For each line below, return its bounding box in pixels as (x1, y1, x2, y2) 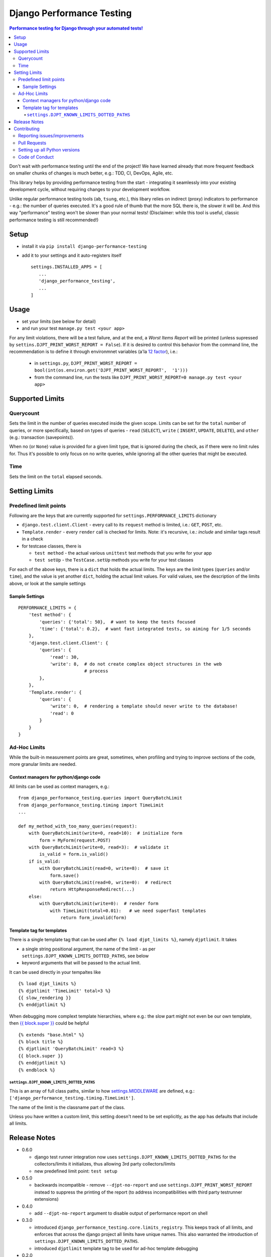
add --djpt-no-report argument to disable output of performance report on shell (34, 1210, 208, 1216)
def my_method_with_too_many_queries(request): (18, 823, 138, 829)
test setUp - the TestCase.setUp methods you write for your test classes (34, 557, 194, 563)
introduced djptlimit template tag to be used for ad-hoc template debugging (34, 1245, 198, 1251)
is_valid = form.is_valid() (39, 851, 108, 857)
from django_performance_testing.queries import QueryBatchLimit (18, 795, 183, 801)
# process (84, 668, 108, 674)
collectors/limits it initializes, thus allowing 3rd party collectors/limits (34, 1161, 176, 1167)
